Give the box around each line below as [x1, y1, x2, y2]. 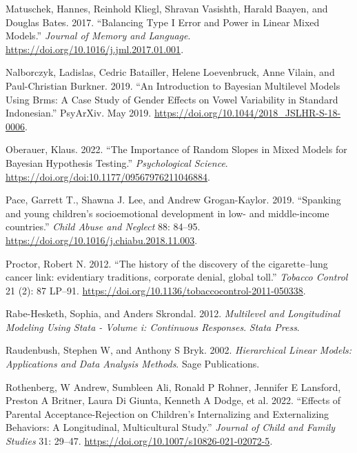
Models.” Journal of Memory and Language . [6, 28, 191, 43]
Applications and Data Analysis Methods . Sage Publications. [6, 356, 260, 371]
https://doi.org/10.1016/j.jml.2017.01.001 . [6, 41, 184, 56]
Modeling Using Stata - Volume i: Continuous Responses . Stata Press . [6, 319, 300, 334]
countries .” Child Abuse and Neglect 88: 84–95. [6, 219, 201, 234]
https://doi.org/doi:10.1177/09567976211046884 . [6, 169, 210, 183]
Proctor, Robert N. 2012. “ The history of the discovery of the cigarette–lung [6, 256, 328, 270]
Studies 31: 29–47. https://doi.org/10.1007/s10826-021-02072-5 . [6, 434, 273, 448]
